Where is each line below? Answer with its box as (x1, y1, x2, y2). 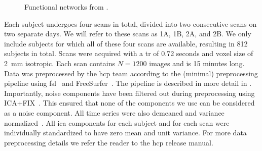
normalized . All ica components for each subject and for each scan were (4, 117, 230, 128)
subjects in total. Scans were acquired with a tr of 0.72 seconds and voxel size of (4, 48, 253, 59)
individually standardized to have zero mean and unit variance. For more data (4, 127, 247, 138)
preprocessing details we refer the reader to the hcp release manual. (4, 137, 213, 147)
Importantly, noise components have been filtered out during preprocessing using (4, 87, 255, 98)
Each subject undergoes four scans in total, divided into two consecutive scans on (4, 18, 257, 29)
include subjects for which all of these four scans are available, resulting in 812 (4, 38, 248, 48)
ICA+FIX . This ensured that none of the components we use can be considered (4, 97, 255, 108)
